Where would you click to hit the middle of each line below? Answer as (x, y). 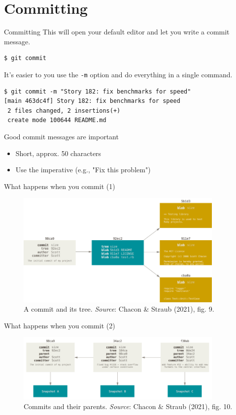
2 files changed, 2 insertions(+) (64, 111)
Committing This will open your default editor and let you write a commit (117, 32)
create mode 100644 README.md (57, 120)
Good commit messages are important (61, 136)
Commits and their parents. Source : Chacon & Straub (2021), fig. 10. (128, 406)
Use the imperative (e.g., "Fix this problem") (83, 170)
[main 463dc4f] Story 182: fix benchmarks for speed (92, 101)
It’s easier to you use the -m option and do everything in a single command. (118, 74)
